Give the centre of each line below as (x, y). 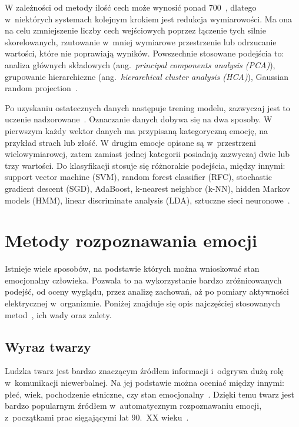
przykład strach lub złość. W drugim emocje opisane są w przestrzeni (130, 142)
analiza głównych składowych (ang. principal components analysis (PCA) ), (140, 64)
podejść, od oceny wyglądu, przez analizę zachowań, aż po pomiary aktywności (147, 291)
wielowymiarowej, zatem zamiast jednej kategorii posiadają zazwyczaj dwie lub (147, 154)
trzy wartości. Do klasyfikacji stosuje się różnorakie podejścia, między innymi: (145, 165)
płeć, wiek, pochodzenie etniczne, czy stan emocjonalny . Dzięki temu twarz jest (149, 394)
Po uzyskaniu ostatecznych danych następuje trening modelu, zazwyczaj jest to (147, 107)
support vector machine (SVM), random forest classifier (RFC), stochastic (139, 177)
